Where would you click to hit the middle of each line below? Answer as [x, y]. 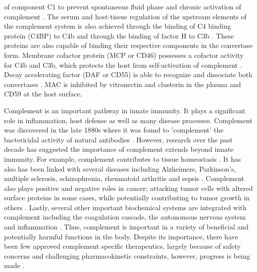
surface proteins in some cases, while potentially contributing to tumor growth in [127, 198]
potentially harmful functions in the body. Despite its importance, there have [121, 236]
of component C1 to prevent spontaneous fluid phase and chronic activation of [123, 6]
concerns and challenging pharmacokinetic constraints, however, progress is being [127, 255]
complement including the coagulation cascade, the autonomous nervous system [125, 217]
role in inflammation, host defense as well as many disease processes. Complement [128, 120]
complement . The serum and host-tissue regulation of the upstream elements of [125, 16]
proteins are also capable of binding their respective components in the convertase [128, 45]
